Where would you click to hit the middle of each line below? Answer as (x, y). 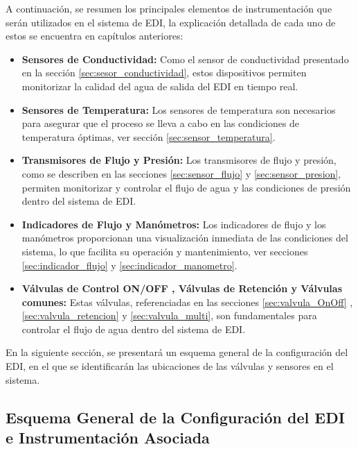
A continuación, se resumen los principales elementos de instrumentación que (169, 8)
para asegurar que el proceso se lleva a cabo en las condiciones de (161, 123)
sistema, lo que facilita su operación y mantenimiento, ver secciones (165, 251)
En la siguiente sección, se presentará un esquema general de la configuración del (177, 352)
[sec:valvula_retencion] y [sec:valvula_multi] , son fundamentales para (169, 315)
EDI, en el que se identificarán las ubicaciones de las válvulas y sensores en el (170, 366)
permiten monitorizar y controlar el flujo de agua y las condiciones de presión (186, 187)
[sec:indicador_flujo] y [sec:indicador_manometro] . (129, 265)
